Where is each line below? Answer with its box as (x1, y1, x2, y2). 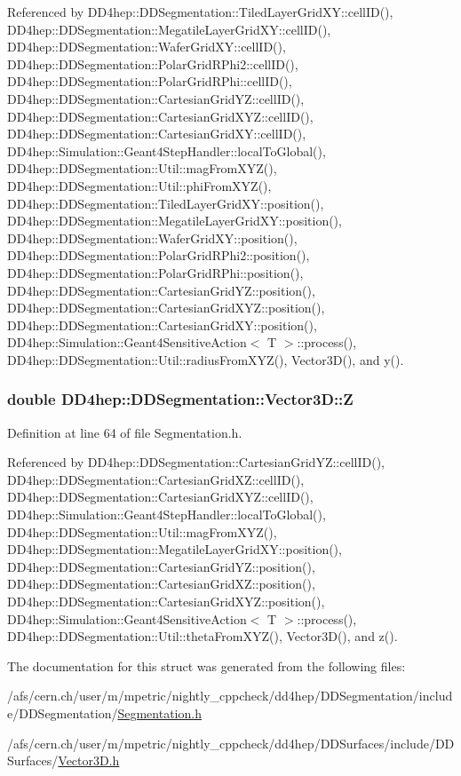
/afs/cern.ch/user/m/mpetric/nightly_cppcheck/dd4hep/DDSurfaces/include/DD (7, 733, 455, 752)
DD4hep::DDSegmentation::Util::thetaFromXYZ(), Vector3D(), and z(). (7, 627, 398, 645)
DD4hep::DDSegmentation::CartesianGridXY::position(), (7, 315, 317, 334)
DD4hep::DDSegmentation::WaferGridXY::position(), (7, 228, 298, 247)
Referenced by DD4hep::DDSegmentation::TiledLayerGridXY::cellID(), (7, 3, 393, 20)
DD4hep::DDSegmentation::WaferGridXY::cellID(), (7, 37, 286, 56)
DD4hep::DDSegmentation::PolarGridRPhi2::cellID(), (7, 54, 298, 73)
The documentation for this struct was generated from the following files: (7, 656, 406, 675)
